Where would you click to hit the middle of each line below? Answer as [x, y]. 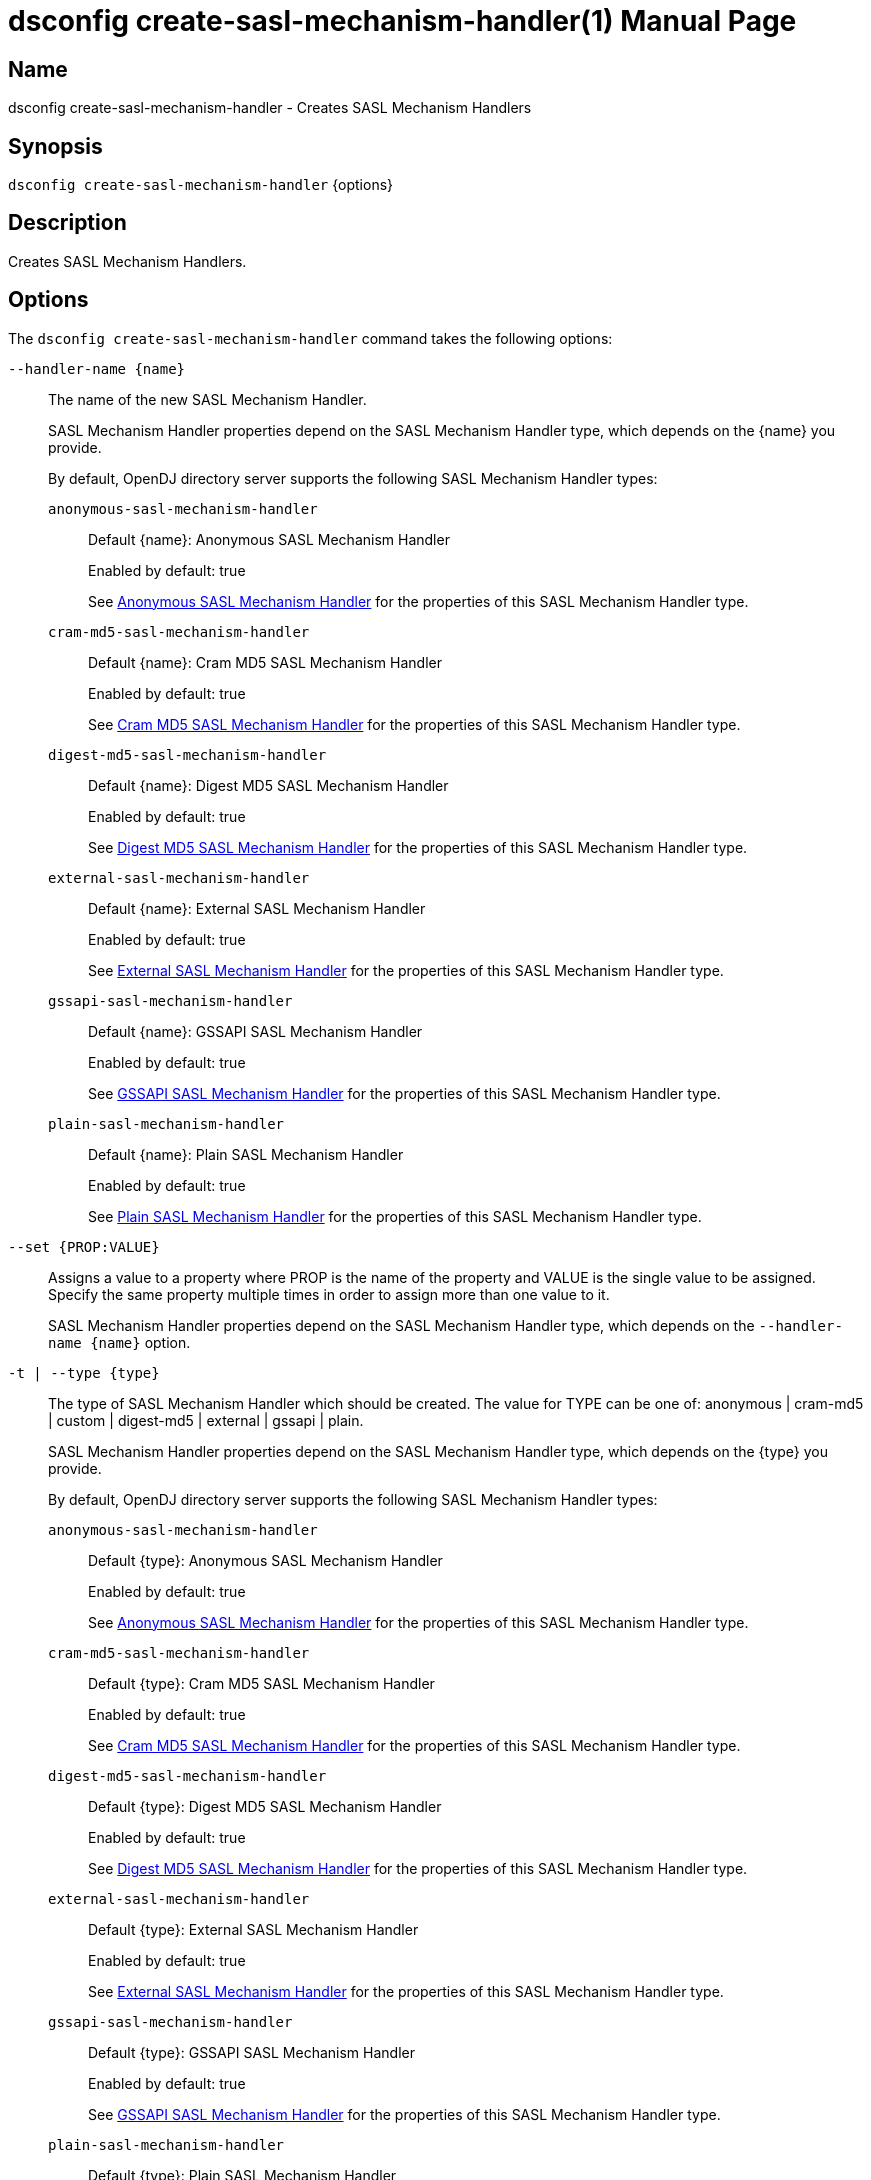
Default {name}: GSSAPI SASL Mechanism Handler [255, 1031]
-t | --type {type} [84, 1372]
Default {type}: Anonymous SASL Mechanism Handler [265, 1560]
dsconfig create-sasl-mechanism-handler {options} [201, 185]
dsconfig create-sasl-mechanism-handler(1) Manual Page [402, 21]
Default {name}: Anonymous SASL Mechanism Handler [269, 539]
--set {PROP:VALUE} [84, 1246]
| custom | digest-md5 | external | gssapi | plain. [206, 1420]
